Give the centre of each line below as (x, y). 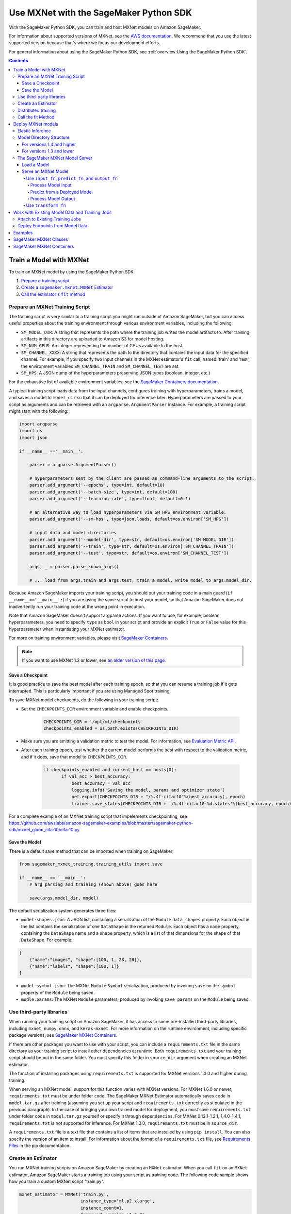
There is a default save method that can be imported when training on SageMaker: (91, 851)
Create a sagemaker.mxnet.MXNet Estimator (67, 287)
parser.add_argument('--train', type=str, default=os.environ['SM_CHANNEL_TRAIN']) (132, 546)
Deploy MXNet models (36, 124)
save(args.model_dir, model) (64, 898)
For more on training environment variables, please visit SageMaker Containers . (89, 638)
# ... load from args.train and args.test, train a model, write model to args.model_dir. (141, 580)
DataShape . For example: (47, 940)
